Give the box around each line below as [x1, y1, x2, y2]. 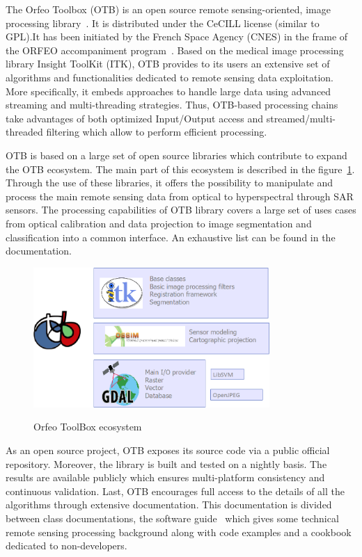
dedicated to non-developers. [6, 538, 127, 553]
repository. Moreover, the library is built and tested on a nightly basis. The [6, 456, 327, 471]
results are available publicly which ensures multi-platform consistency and [6, 470, 325, 485]
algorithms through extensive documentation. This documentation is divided [6, 497, 332, 512]
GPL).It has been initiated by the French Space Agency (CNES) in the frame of [6, 29, 348, 44]
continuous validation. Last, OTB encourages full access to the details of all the [6, 483, 345, 498]
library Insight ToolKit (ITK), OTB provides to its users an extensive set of [6, 56, 330, 71]
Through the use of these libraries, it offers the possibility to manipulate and [6, 175, 333, 190]
